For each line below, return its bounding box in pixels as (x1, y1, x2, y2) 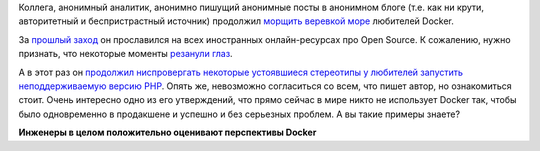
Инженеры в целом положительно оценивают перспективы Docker (18, 126, 317, 139)
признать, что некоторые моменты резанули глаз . (18, 48, 234, 60)
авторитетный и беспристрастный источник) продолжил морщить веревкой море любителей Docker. (18, 15, 454, 27)
